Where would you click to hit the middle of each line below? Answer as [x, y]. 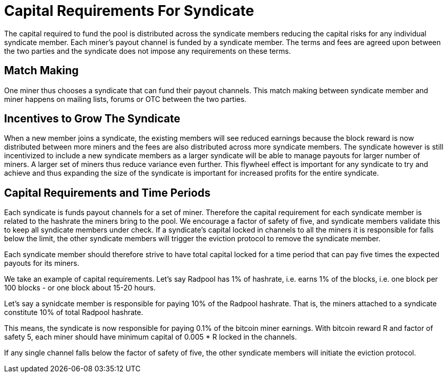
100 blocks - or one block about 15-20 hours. [80, 288]
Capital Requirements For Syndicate [129, 11]
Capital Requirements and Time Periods [107, 193]
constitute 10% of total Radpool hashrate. [74, 312]
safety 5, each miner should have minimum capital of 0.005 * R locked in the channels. [151, 337]
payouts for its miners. [42, 263]
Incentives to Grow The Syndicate [92, 119]
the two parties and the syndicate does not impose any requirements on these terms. [147, 51]
